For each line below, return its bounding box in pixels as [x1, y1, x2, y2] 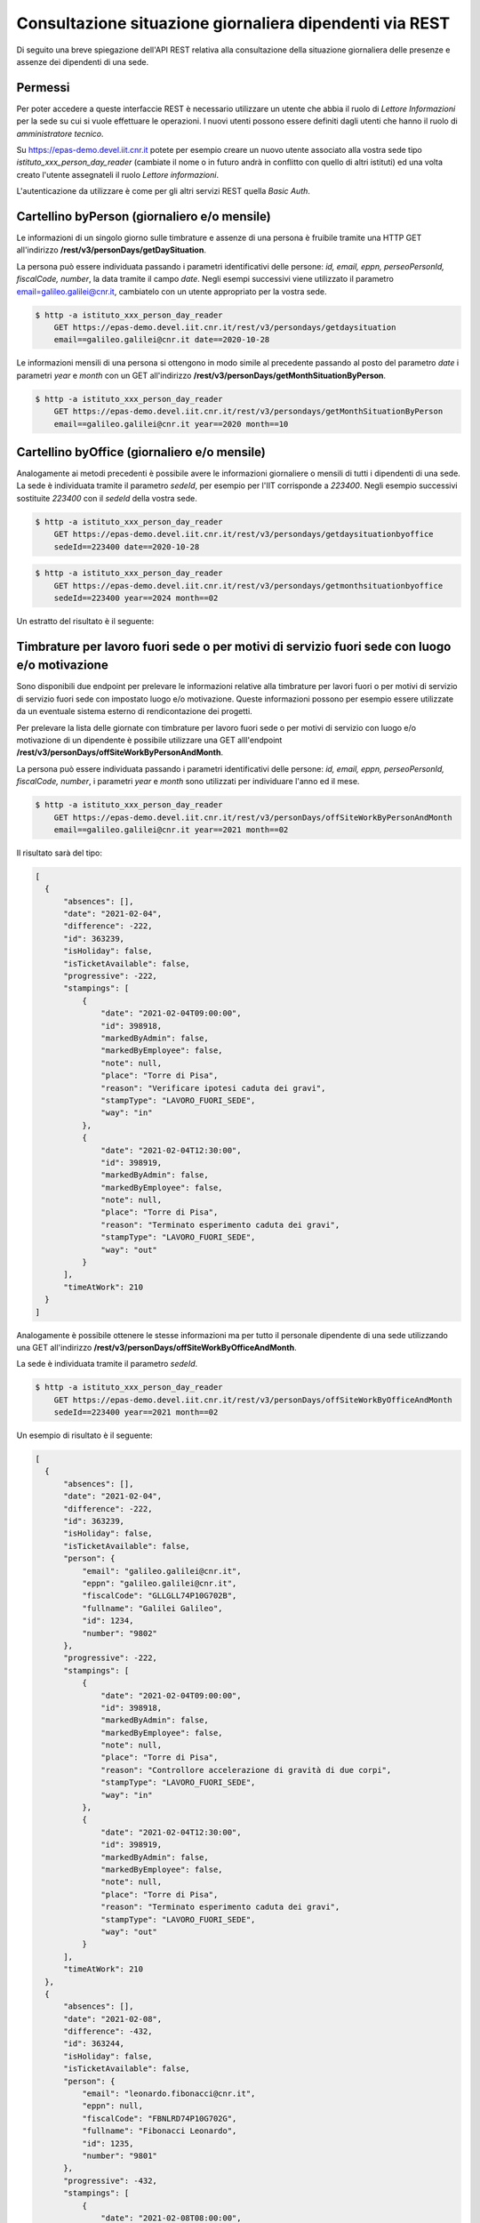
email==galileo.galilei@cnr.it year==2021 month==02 [53, 824, 289, 835]
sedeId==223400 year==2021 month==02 [53, 1408, 219, 1417]
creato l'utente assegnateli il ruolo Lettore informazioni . [16, 169, 220, 180]
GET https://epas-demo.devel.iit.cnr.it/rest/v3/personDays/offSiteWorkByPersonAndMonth [53, 812, 452, 823]
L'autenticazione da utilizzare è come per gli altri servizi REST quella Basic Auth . [16, 186, 311, 197]
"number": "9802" [81, 1628, 157, 1638]
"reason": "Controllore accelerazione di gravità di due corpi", [100, 1765, 392, 1775]
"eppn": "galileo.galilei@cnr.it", [81, 1578, 237, 1588]
